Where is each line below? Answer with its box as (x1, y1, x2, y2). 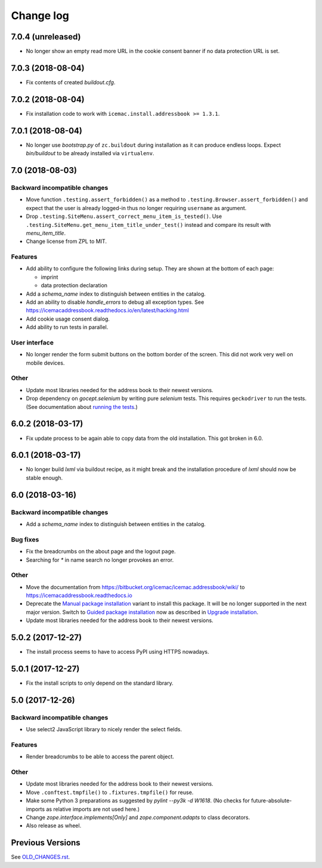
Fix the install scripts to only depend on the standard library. (26, 679, 174, 687)
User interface (11, 338, 54, 346)
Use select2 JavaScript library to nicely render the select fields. (26, 726, 182, 733)
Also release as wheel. (26, 822, 82, 829)
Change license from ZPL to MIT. (26, 238, 107, 245)
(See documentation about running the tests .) (26, 403, 138, 410)
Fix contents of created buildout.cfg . (26, 78, 116, 86)
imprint (41, 273, 58, 281)
